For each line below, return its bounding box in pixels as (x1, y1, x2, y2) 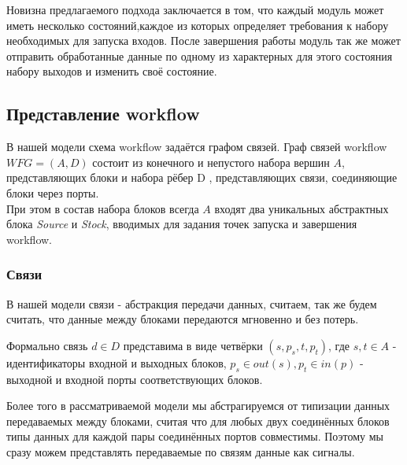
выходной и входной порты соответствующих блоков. (6, 371, 263, 387)
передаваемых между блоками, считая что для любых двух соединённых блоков (6, 412, 390, 429)
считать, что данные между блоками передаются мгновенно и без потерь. (6, 311, 359, 327)
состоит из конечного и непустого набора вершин (92, 153, 330, 170)
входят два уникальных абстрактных (214, 200, 389, 216)
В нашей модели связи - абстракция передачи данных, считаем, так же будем (6, 295, 377, 312)
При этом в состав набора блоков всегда (6, 200, 199, 216)
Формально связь (6, 337, 88, 353)
